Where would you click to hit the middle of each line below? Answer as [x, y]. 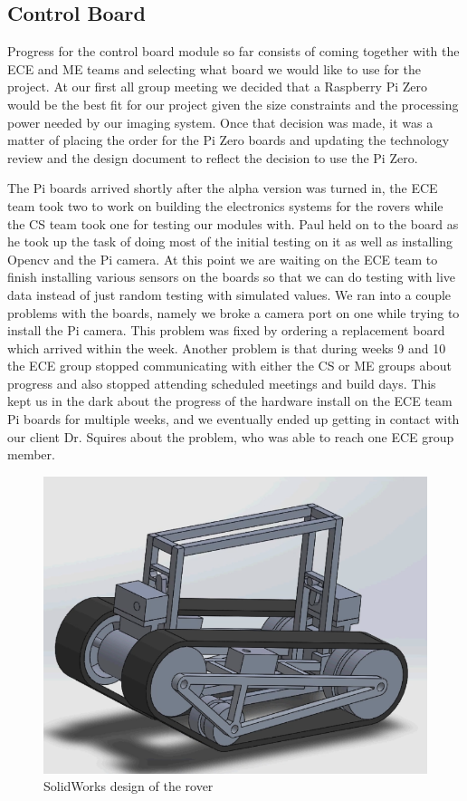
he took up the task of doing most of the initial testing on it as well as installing [230, 241]
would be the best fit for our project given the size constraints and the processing [233, 104]
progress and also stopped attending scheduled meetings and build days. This [222, 383]
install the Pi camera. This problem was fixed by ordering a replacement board [226, 330]
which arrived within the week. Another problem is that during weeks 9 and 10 [227, 347]
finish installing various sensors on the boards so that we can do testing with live [232, 277]
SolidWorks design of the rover [129, 786]
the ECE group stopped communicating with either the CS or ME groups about [229, 366]
